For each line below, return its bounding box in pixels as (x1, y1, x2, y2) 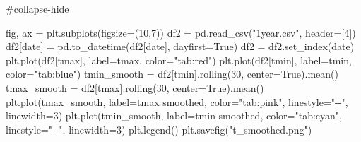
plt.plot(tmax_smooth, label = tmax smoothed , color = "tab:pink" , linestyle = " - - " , (6, 94, 348, 109)
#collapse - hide (6, 1, 69, 16)
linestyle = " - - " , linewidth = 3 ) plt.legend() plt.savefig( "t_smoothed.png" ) (6, 122, 312, 136)
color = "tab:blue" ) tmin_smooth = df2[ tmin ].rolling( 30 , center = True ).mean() (6, 66, 338, 81)
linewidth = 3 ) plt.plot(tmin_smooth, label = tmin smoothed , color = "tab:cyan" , (6, 108, 342, 123)
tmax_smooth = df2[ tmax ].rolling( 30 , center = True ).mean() (6, 80, 264, 95)
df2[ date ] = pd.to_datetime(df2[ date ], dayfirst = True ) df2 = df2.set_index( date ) (6, 39, 355, 54)
